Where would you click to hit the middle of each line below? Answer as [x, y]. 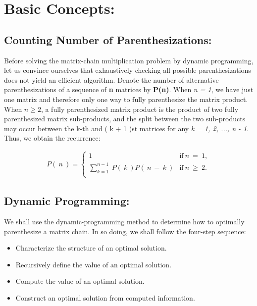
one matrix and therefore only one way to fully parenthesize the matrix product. [126, 99]
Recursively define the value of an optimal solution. [94, 264]
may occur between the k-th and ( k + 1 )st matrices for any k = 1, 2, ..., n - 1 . [127, 128]
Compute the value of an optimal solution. [80, 281]
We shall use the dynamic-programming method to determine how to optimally [124, 222]
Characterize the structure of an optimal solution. [91, 248]
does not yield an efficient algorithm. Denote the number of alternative [111, 79]
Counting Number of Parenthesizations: [108, 39]
